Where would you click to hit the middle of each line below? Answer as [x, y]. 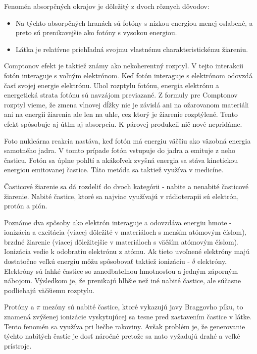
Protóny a [19, 307]
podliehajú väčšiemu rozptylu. [49, 290]
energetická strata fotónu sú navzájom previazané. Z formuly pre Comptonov [121, 95]
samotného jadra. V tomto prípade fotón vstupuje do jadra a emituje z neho [120, 150]
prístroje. [18, 345]
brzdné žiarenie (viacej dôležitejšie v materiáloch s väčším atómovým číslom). [122, 241]
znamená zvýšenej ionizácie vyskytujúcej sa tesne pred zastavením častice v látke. [128, 317]
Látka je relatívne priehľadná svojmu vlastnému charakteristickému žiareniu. [132, 49]
